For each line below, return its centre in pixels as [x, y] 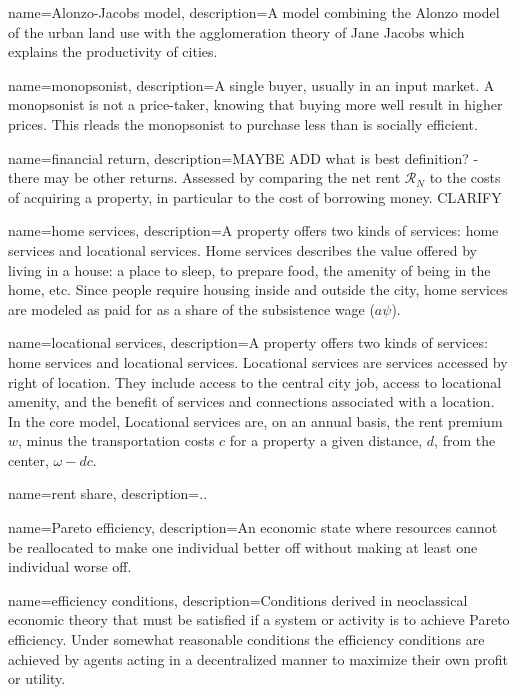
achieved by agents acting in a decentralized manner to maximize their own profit [258, 658]
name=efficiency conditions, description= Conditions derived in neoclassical [238, 599]
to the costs [465, 177]
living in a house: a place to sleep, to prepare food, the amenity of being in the [249, 269]
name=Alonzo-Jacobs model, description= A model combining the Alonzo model [254, 12]
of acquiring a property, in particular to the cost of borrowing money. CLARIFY [255, 196]
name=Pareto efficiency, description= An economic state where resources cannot [253, 527]
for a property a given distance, [326, 440]
